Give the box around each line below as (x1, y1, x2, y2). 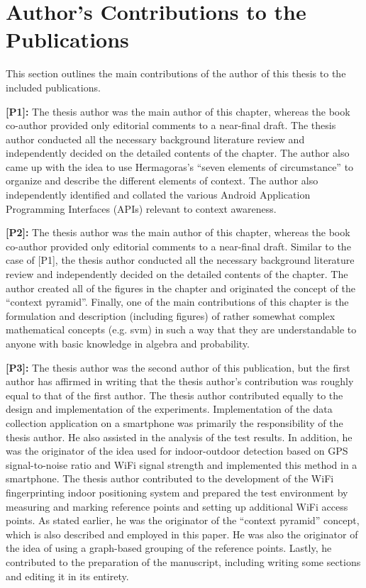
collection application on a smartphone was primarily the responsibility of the (6, 415, 343, 430)
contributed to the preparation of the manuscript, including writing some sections (6, 554, 361, 569)
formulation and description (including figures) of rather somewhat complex (6, 308, 335, 323)
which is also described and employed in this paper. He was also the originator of (6, 526, 358, 541)
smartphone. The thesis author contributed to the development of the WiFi (6, 471, 334, 486)
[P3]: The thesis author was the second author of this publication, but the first (6, 360, 350, 375)
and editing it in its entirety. (6, 568, 129, 583)
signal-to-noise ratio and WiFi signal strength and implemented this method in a (6, 457, 357, 472)
